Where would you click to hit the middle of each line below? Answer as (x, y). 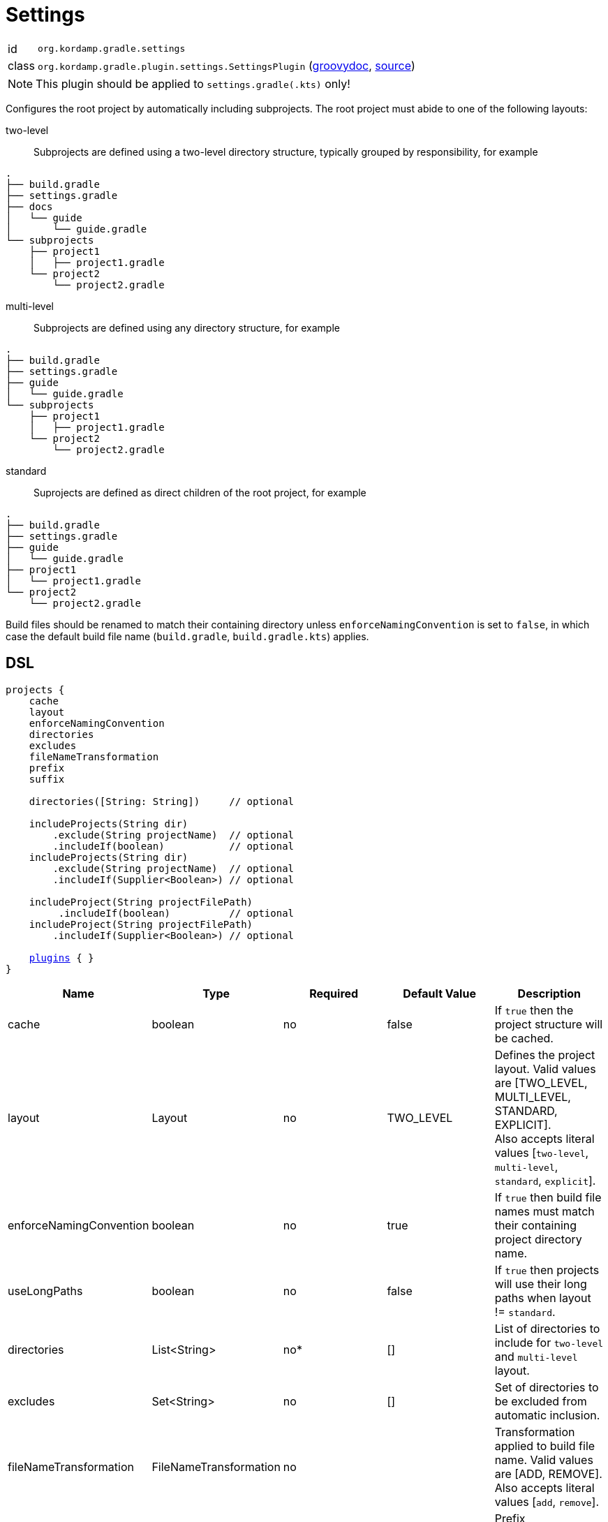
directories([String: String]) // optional (162, 801)
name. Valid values (544, 1460)
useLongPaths (45, 1291)
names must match (544, 1211)
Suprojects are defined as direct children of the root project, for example (200, 492)
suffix (47, 779)
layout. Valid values (545, 1069)
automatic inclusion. (547, 1415)
